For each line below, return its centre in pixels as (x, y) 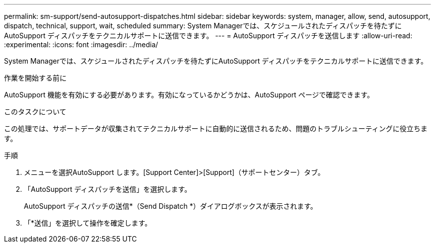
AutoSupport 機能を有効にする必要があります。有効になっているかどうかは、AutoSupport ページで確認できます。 (189, 95)
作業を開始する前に (35, 78)
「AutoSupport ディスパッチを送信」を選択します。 (108, 189)
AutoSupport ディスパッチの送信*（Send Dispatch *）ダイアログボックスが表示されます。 (171, 206)
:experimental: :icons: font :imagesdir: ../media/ (81, 44)
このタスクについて (35, 112)
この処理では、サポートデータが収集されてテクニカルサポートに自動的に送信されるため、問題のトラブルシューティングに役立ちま (216, 128)
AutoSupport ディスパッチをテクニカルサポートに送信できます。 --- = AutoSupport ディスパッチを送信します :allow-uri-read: (208, 36)
